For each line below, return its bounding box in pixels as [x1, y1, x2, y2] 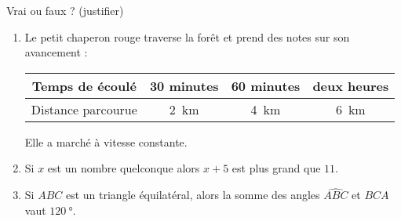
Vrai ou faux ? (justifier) [6, 2, 124, 18]
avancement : [24, 44, 88, 60]
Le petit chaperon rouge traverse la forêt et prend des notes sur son [24, 28, 350, 45]
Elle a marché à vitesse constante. [24, 133, 188, 150]
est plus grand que [231, 160, 321, 176]
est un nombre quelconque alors [47, 160, 200, 176]
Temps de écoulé [31, 76, 137, 95]
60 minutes [231, 76, 301, 95]
